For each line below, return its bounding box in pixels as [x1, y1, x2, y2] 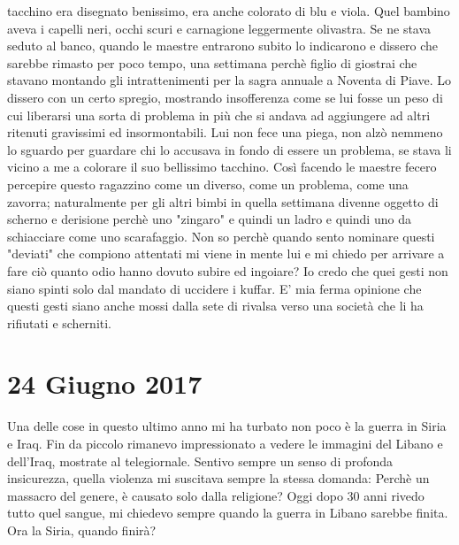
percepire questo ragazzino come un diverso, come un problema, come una [7, 174, 409, 193]
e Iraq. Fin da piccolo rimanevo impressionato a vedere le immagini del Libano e [7, 434, 443, 452]
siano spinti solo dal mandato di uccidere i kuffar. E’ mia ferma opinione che [7, 279, 422, 297]
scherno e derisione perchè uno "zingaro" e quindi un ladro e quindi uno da [7, 210, 411, 228]
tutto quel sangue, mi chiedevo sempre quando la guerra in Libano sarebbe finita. [7, 503, 448, 522]
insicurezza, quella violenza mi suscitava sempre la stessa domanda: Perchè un [7, 469, 430, 487]
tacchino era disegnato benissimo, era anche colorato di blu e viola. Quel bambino [7, 2, 450, 19]
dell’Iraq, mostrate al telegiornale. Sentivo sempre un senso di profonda [7, 451, 394, 470]
